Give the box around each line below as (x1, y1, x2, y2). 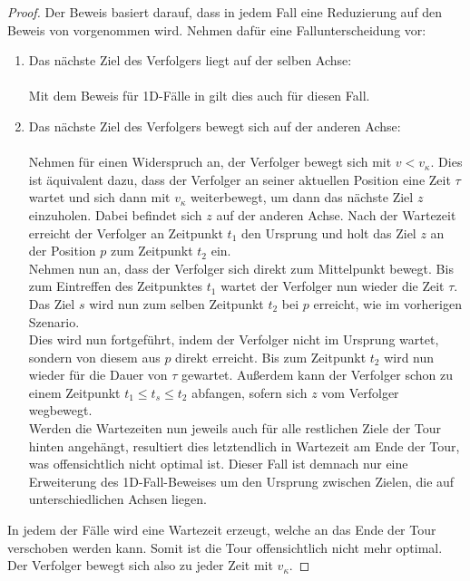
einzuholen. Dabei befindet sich (28, 205, 202, 224)
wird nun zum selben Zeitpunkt (89, 294, 264, 313)
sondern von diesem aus (28, 347, 161, 366)
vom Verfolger (321, 382, 399, 402)
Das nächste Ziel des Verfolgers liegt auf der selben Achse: (28, 51, 352, 70)
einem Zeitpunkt (28, 382, 121, 402)
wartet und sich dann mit (28, 188, 171, 207)
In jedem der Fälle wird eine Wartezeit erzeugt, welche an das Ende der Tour (7, 520, 436, 539)
